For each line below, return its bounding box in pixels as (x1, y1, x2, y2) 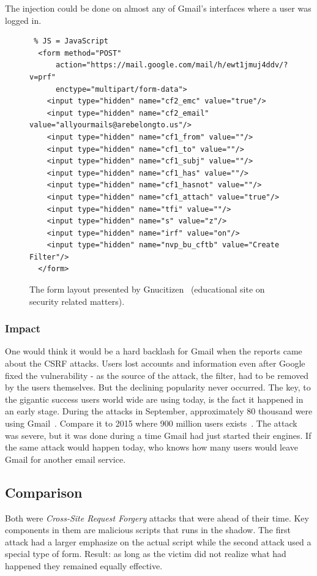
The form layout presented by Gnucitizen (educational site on (29, 283, 265, 296)
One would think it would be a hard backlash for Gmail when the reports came (5, 345, 302, 357)
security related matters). (29, 294, 125, 307)
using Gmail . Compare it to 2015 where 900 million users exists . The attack (5, 417, 297, 430)
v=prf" (29, 72, 56, 81)
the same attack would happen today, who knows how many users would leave (5, 441, 299, 454)
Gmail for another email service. (5, 452, 126, 465)
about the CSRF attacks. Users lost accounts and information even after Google (5, 357, 305, 370)
